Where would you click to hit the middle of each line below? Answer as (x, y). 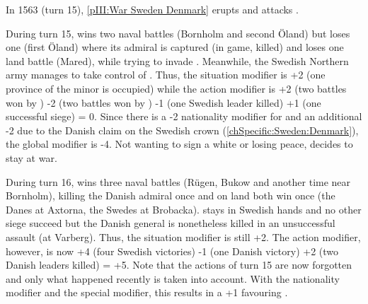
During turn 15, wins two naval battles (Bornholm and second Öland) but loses (178, 33)
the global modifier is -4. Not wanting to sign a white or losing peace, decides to (179, 144)
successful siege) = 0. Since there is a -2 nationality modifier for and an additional (184, 116)
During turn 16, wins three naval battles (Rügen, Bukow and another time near (178, 181)
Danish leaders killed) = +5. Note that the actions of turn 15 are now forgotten (179, 265)
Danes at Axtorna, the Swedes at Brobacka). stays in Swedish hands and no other (184, 209)
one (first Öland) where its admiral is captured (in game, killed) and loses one (175, 47)
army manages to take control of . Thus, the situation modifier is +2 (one (166, 75)
